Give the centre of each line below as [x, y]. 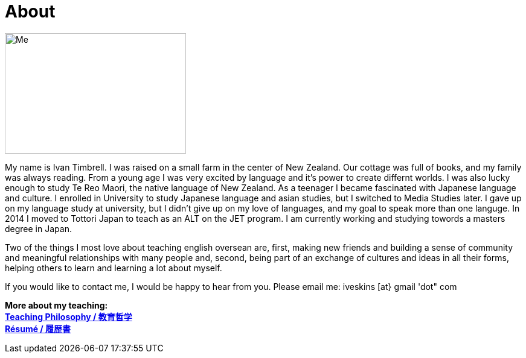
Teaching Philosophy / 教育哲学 [69, 316]
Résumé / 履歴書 [38, 328]
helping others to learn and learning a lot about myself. [114, 268]
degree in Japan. [38, 228]
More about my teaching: [56, 305]
